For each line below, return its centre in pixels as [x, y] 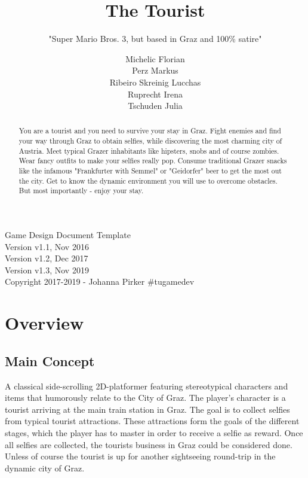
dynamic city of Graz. [45, 468]
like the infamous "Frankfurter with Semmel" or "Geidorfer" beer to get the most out [150, 171]
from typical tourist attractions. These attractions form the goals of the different [152, 421]
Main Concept [50, 360]
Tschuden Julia [155, 106]
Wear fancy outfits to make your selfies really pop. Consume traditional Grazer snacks [153, 161]
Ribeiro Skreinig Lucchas [155, 82]
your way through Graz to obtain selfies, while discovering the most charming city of [150, 141]
